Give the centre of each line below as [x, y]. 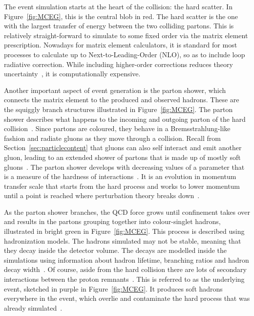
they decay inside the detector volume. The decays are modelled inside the [116, 250]
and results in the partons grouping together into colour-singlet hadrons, [112, 221]
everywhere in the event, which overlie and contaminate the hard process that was [127, 298]
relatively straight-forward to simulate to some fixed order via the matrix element [126, 35]
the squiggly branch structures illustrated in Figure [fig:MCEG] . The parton [118, 109]
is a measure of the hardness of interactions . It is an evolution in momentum [120, 176]
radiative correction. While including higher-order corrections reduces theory [118, 64]
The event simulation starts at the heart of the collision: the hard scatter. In [118, 6]
